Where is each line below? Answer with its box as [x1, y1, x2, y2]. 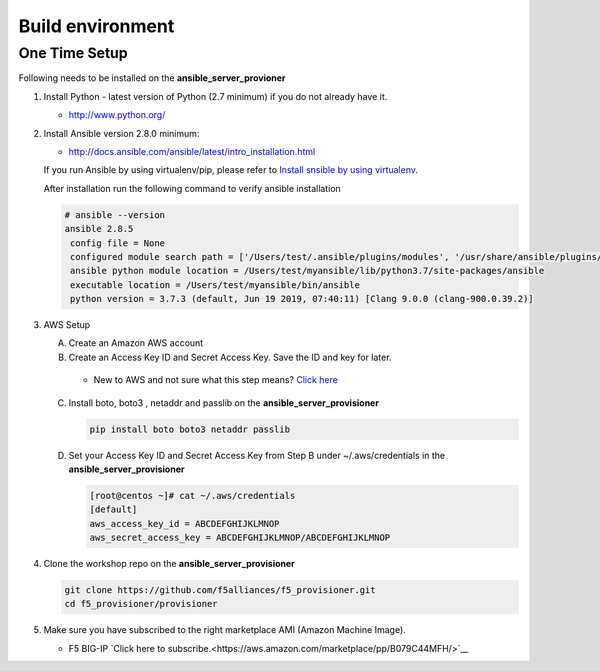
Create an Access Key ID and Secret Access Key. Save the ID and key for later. [68, 351, 392, 363]
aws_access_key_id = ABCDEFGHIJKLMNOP [89, 518, 280, 529]
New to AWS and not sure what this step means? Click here [93, 374, 339, 386]
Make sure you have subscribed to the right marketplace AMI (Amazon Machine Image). [43, 624, 407, 636]
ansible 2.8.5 [64, 223, 134, 235]
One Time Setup [18, 44, 129, 62]
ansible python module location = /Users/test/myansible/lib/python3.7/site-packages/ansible [70, 265, 545, 277]
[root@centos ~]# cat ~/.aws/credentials [89, 490, 296, 501]
